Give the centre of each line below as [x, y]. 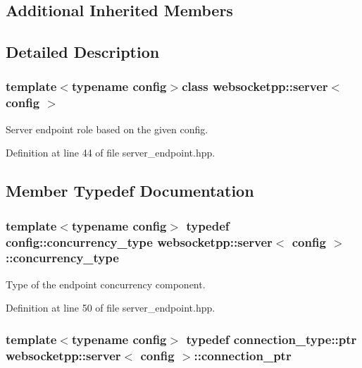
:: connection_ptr [243, 355]
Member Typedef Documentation [130, 191]
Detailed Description [83, 52]
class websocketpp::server [255, 86]
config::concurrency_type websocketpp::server [139, 241]
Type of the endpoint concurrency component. [106, 284]
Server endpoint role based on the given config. [107, 129]
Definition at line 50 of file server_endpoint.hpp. [111, 308]
